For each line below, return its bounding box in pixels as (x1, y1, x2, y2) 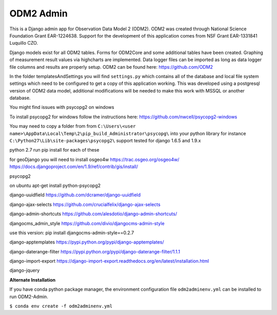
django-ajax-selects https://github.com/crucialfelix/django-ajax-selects (9, 201, 161, 208)
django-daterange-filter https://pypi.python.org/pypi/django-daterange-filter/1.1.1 (9, 248, 181, 254)
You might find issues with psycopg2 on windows (9, 104, 114, 110)
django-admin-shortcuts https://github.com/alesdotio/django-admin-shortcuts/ (9, 211, 177, 217)
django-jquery (9, 267, 40, 273)
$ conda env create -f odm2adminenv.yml (9, 303, 113, 309)
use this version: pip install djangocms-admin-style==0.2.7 (9, 229, 134, 236)
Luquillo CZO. (9, 40, 38, 46)
